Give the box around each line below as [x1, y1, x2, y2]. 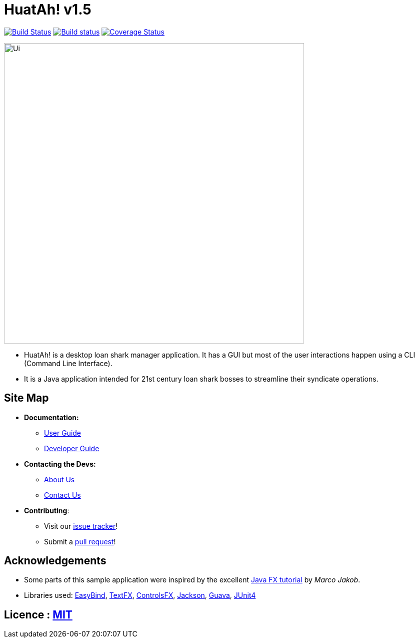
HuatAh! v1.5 [4, 1, 91, 18]
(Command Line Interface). [24, 359, 112, 368]
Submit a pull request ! [44, 537, 116, 546]
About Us [44, 475, 75, 484]
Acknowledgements [4, 554, 106, 567]
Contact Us [44, 490, 81, 499]
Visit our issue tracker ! [44, 521, 118, 530]
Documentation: [24, 413, 79, 422]
